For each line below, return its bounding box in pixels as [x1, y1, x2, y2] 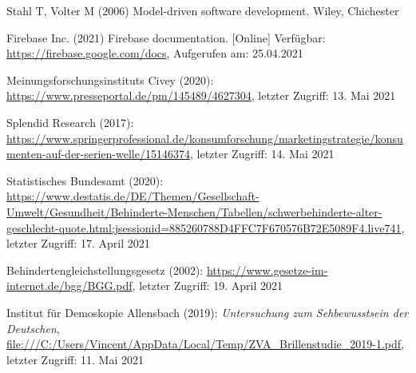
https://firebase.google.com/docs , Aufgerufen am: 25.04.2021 [6, 45, 303, 62]
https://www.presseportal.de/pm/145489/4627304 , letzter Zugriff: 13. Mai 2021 [6, 87, 396, 104]
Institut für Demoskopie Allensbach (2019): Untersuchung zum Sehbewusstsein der [6, 304, 409, 320]
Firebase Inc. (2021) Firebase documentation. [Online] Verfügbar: [6, 29, 326, 46]
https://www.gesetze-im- [206, 261, 328, 278]
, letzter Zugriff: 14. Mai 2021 [189, 145, 335, 162]
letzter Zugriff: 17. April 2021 [6, 235, 150, 252]
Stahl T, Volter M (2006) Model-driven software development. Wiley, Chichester [6, 2, 399, 18]
